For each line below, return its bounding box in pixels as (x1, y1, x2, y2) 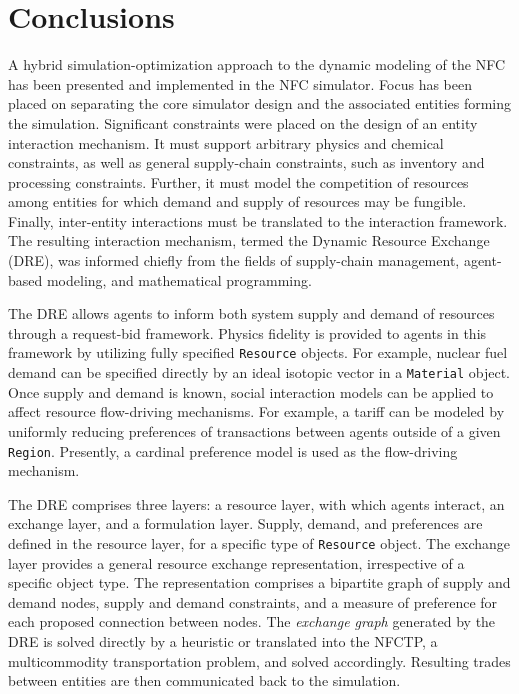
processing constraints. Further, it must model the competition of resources (8, 171, 469, 192)
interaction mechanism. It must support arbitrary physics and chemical (8, 132, 444, 153)
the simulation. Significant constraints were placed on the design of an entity (8, 112, 478, 133)
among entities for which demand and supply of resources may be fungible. (8, 191, 467, 212)
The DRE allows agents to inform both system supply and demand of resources (8, 303, 495, 324)
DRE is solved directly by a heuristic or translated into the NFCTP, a (8, 631, 438, 651)
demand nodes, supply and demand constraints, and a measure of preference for (8, 591, 498, 612)
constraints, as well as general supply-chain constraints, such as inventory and (8, 152, 485, 173)
